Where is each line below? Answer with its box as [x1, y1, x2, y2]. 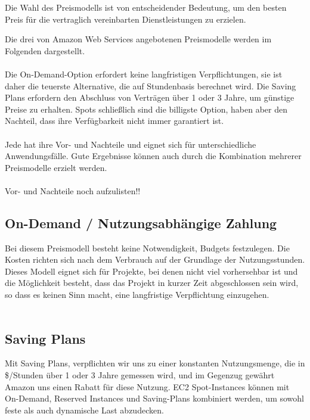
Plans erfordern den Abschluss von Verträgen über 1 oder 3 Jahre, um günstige [5, 91, 294, 104]
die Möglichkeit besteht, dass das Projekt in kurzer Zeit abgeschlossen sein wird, [5, 276, 299, 289]
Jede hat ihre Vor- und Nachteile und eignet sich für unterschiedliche [5, 138, 256, 150]
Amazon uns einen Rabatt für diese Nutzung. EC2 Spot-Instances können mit [5, 380, 290, 393]
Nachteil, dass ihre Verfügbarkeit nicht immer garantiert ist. [5, 114, 224, 127]
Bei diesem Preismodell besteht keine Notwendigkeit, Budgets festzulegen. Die [5, 241, 290, 254]
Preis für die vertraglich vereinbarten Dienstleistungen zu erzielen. [5, 13, 246, 25]
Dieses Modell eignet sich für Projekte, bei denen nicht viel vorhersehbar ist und [5, 265, 298, 277]
